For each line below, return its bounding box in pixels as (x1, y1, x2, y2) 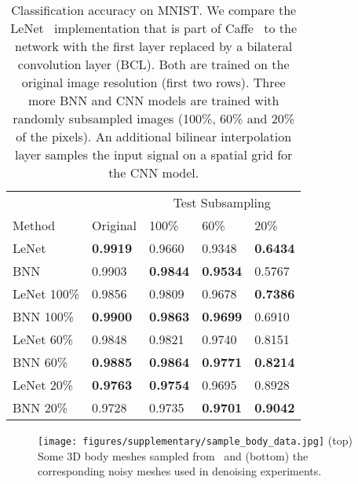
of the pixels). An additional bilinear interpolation (16, 127, 292, 145)
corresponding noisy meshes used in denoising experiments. (38, 463, 322, 479)
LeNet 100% (13, 284, 80, 302)
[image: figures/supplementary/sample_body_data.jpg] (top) (38, 432, 353, 448)
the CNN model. (108, 163, 199, 181)
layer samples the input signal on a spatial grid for (14, 145, 293, 163)
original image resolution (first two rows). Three (21, 73, 286, 91)
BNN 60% (13, 353, 68, 371)
